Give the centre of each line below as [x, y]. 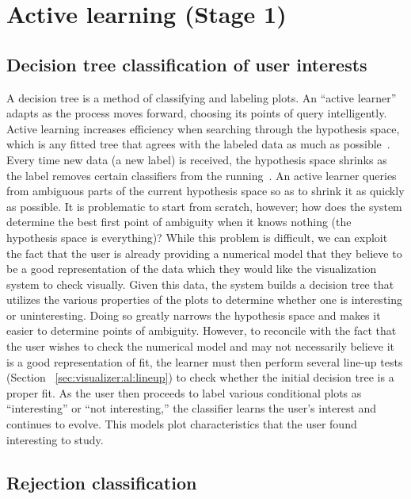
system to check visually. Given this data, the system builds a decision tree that [200, 284]
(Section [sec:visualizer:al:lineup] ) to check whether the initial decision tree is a [200, 377]
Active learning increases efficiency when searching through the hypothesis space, [203, 128]
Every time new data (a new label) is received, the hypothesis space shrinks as [197, 159]
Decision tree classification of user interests [187, 64]
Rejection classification [102, 482]
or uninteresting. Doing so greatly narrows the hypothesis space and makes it [194, 315]
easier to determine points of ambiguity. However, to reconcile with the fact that [202, 330]
